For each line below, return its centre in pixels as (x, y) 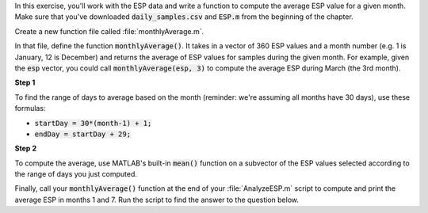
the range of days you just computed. (76, 174)
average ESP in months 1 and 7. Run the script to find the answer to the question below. (157, 200)
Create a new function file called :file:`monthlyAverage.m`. (109, 31)
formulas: (30, 108)
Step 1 (25, 82)
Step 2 (26, 148)
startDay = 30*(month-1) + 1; (93, 123)
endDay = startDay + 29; (82, 134)
